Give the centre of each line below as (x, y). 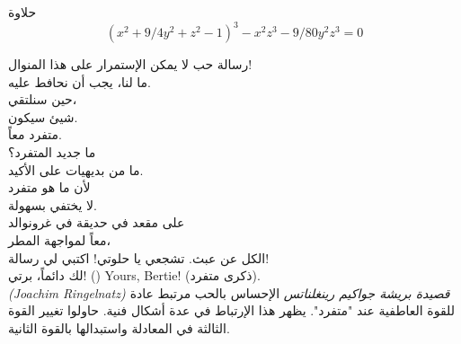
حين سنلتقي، (43, 99)
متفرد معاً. (35, 134)
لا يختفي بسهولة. (53, 204)
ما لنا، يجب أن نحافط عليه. (80, 81)
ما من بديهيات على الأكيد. (76, 169)
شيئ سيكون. (43, 116)
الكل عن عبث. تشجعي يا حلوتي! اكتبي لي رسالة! (139, 257)
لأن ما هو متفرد (49, 187)
